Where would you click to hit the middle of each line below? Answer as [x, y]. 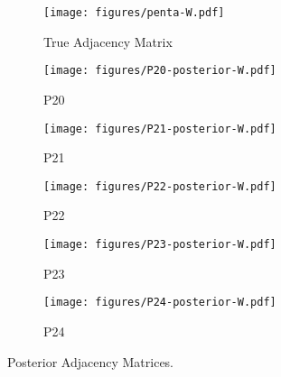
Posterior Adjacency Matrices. [91, 361]
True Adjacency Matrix [108, 41]
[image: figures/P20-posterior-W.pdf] [160, 71]
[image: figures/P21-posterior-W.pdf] [160, 129]
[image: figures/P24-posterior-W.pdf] [160, 303]
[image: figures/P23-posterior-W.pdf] [160, 244]
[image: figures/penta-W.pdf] [134, 13]
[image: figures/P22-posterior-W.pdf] [160, 186]
